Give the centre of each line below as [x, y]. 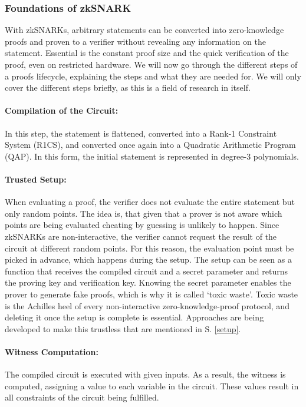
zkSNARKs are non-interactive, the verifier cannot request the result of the [141, 236]
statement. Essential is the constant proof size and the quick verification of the [147, 53]
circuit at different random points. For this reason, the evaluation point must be [149, 248]
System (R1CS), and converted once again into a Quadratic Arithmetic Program [150, 145]
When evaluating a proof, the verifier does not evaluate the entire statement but [150, 202]
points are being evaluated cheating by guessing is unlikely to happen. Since [142, 225]
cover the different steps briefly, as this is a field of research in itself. [128, 87]
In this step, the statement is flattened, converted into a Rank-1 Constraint [141, 133]
